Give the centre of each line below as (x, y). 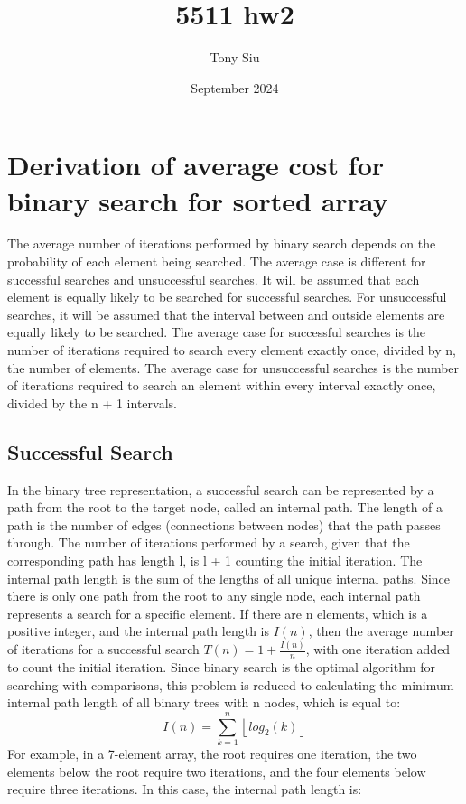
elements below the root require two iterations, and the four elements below (217, 771)
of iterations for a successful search (103, 649)
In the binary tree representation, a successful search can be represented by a (221, 489)
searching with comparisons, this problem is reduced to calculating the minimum (231, 684)
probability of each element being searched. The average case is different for (217, 262)
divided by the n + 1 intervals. (92, 402)
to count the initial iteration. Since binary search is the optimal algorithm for (222, 667)
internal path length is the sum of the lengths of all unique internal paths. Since (229, 578)
